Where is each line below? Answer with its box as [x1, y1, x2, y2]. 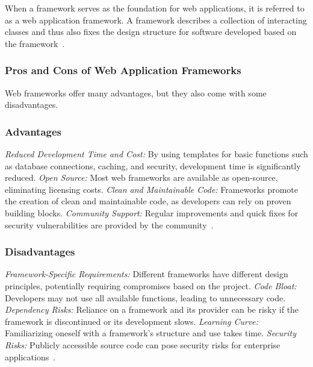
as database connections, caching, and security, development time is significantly [5, 159, 301, 172]
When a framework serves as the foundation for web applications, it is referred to [5, 2, 305, 14]
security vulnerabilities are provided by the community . [5, 218, 214, 231]
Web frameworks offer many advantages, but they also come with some [5, 86, 267, 99]
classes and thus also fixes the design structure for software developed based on [5, 25, 297, 38]
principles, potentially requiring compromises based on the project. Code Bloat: [5, 279, 297, 292]
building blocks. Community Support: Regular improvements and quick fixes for [5, 206, 299, 219]
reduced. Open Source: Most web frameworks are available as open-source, [5, 171, 278, 184]
